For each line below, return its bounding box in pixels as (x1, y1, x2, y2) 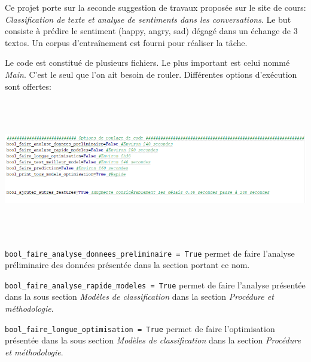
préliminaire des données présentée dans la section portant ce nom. (5, 258, 250, 271)
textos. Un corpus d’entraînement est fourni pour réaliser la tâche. (5, 36, 248, 48)
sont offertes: (5, 80, 51, 92)
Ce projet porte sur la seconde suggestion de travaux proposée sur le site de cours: (5, 1, 306, 13)
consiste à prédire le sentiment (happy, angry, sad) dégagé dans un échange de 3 (5, 25, 298, 37)
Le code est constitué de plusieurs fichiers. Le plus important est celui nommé (5, 56, 290, 69)
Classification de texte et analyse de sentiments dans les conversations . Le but (5, 13, 291, 25)
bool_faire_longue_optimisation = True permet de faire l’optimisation (5, 322, 275, 334)
